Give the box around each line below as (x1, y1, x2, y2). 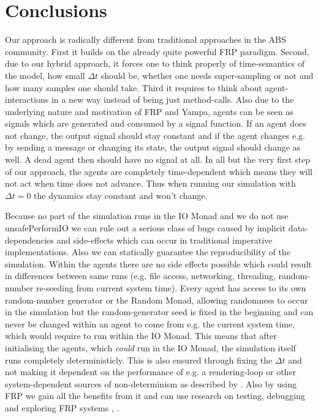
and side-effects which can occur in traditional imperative (56, 233, 273, 246)
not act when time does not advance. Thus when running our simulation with (5, 177, 296, 190)
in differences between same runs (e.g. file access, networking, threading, (5, 269, 276, 282)
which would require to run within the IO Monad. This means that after (5, 329, 277, 342)
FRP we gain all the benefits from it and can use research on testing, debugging (5, 389, 305, 402)
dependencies (5, 233, 54, 246)
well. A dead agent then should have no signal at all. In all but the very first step (5, 153, 311, 166)
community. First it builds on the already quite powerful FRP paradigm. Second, (5, 45, 309, 58)
